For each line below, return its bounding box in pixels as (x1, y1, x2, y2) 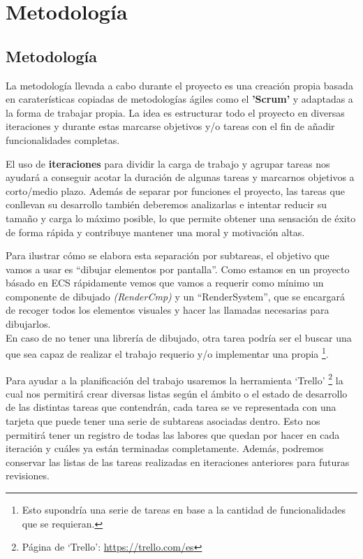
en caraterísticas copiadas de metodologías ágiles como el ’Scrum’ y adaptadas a (6, 92, 353, 106)
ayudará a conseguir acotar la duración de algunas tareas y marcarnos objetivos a (6, 170, 355, 184)
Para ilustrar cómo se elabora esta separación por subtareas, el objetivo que (6, 248, 329, 263)
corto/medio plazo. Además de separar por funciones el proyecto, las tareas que (6, 183, 345, 198)
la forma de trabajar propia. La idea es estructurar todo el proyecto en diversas (6, 105, 345, 119)
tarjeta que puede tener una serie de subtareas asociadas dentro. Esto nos (6, 413, 320, 428)
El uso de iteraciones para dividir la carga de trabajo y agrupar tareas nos (6, 156, 330, 170)
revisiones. (6, 468, 50, 483)
